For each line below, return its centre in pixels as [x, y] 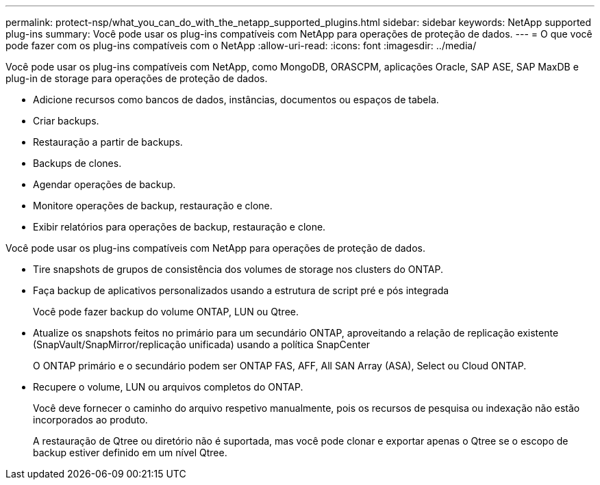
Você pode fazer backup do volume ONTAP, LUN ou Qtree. [166, 312]
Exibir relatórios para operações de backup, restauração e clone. [179, 227]
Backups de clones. [77, 163]
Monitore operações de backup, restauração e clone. [153, 206]
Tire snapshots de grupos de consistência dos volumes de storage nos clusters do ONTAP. [238, 269]
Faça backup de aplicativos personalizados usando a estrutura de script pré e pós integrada [241, 290]
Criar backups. [66, 121]
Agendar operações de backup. [104, 184]
